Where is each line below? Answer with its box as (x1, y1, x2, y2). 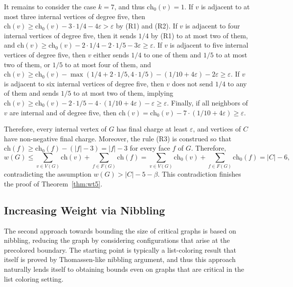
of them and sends (4, 88, 59, 98)
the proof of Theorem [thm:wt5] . (4, 178, 103, 188)
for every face (130, 143, 170, 153)
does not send (172, 78, 213, 88)
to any (227, 78, 247, 88)
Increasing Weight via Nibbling (4, 202, 165, 217)
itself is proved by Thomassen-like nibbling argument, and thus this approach (4, 254, 236, 264)
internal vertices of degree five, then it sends (4, 30, 136, 40)
